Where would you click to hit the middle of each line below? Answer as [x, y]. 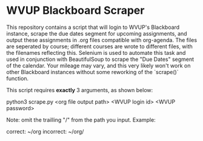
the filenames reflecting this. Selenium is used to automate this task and [96, 52]
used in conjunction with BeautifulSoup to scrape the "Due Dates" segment [100, 59]
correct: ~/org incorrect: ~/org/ [45, 131]
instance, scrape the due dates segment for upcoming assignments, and [97, 33]
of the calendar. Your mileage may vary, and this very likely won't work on [98, 65]
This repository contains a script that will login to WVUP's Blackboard [93, 27]
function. [18, 78]
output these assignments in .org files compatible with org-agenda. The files [102, 40]
